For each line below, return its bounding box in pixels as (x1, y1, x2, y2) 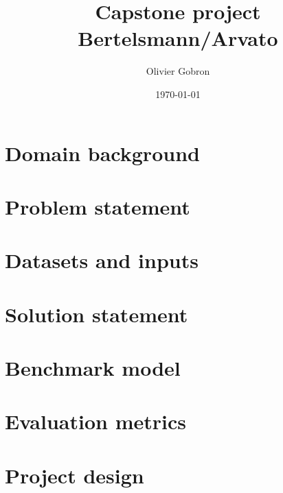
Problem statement (5, 192, 190, 220)
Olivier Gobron (146, 64, 210, 78)
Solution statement (5, 300, 188, 328)
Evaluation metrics (5, 407, 186, 435)
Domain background (5, 139, 200, 167)
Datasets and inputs (5, 246, 199, 274)
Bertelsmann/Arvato (78, 24, 278, 52)
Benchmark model (5, 354, 181, 381)
